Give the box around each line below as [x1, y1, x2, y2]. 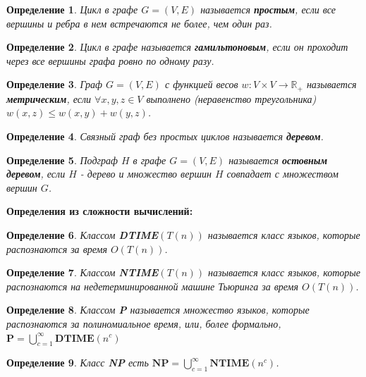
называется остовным [228, 152, 328, 167]
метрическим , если [6, 91, 92, 106]
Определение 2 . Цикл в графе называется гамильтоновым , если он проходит [6, 39, 348, 54]
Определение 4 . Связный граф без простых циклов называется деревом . [6, 129, 324, 144]
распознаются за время [6, 241, 108, 256]
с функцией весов [164, 77, 238, 92]
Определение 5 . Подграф [6, 152, 118, 167]
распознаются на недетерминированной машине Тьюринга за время [6, 278, 299, 293]
